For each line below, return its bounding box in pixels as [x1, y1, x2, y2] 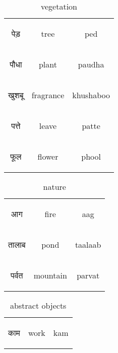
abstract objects [10, 300, 67, 311]
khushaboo [72, 89, 110, 101]
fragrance [31, 89, 65, 101]
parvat [77, 269, 100, 281]
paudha [78, 58, 104, 70]
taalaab [75, 239, 101, 250]
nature [43, 181, 66, 192]
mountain [33, 269, 67, 281]
